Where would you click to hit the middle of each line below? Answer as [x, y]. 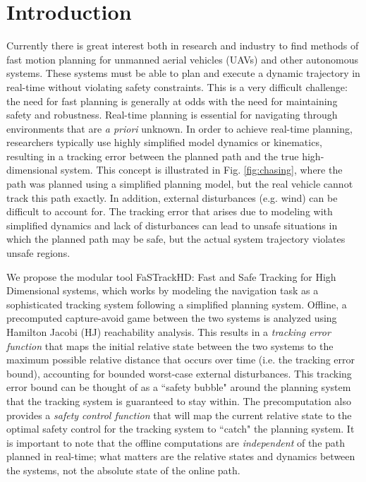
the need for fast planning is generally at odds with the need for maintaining [172, 101]
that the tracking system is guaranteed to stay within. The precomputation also [179, 400]
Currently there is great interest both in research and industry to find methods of [183, 46]
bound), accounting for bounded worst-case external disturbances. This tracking [179, 373]
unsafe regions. [38, 253]
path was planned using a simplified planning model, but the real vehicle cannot [180, 184]
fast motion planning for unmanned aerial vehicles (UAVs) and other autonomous [183, 59]
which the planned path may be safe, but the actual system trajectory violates [176, 239]
